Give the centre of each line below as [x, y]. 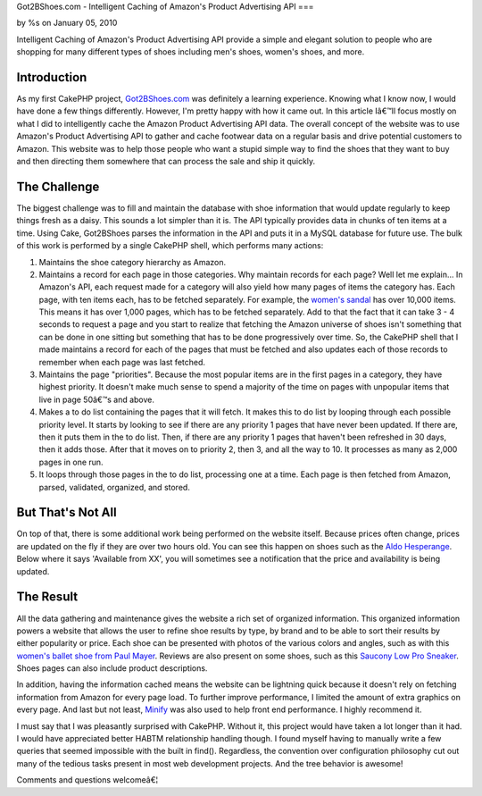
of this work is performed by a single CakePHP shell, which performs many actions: [170, 246]
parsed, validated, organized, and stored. [115, 487]
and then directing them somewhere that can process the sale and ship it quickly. [166, 162]
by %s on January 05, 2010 [67, 23]
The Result [47, 597]
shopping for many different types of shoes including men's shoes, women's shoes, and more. [191, 52]
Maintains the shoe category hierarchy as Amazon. [133, 262]
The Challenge [58, 186]
